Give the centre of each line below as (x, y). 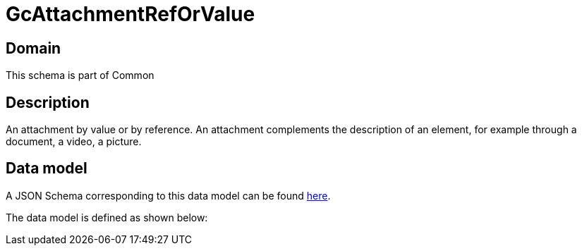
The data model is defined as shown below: (107, 217)
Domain (34, 48)
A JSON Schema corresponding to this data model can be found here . (168, 195)
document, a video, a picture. (74, 142)
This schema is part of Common (80, 75)
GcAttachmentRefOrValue (131, 14)
